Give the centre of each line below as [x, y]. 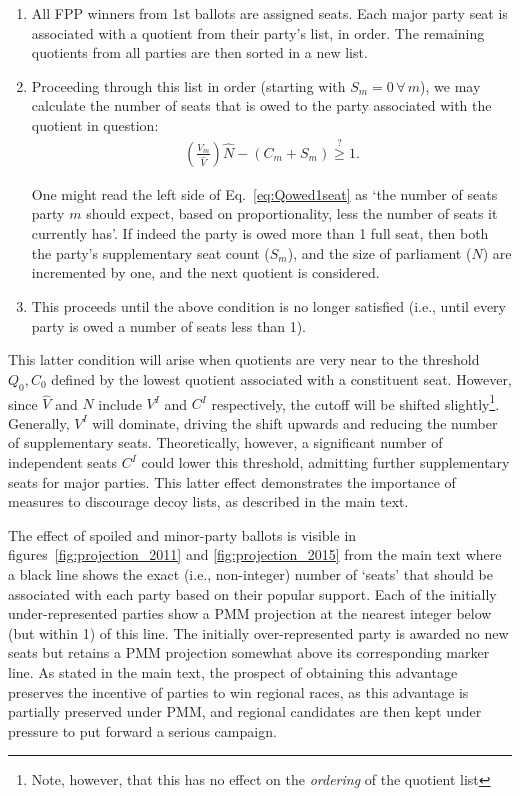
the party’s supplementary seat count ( [150, 252]
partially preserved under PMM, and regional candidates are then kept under [245, 711]
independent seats [63, 462]
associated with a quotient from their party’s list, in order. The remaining [258, 32]
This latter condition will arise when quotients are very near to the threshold [244, 359]
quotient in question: [95, 124]
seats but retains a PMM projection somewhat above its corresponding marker [249, 652]
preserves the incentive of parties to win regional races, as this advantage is [238, 691]
